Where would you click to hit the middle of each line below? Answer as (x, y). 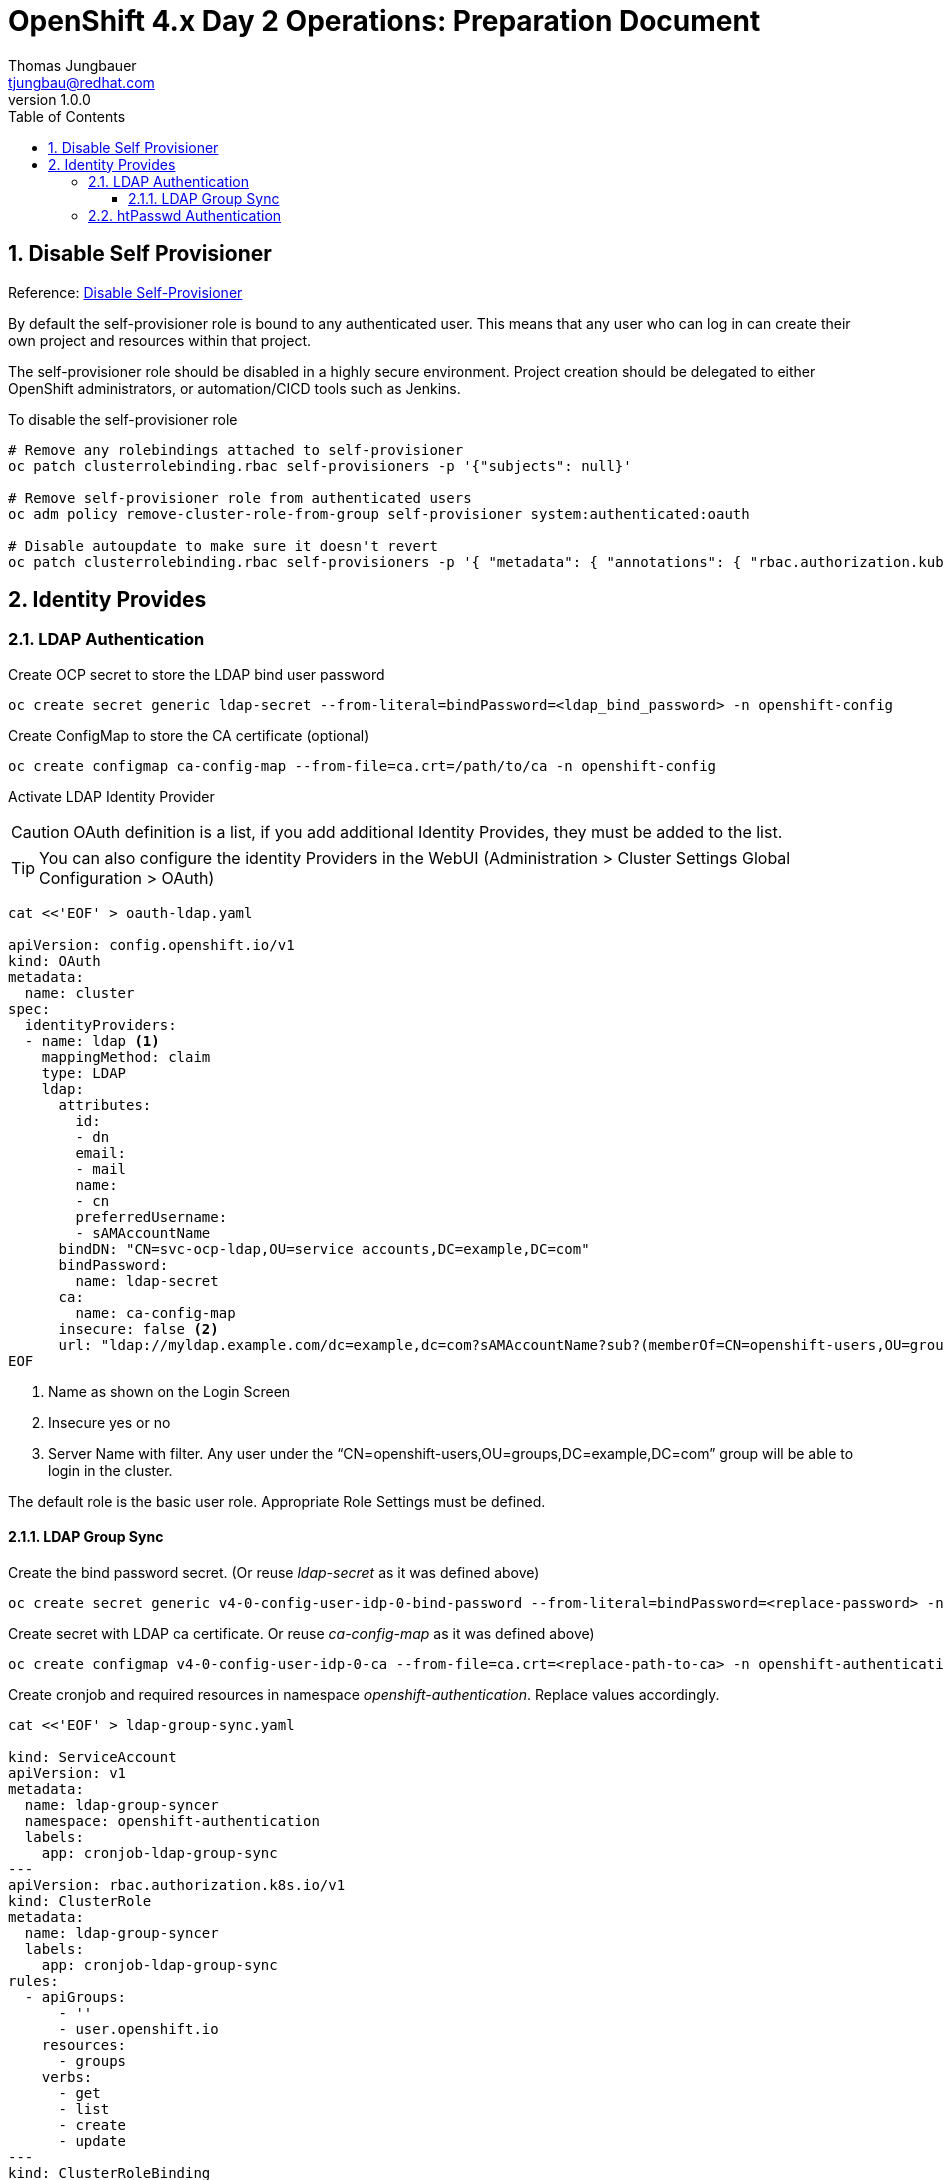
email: (101, 1152)
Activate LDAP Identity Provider (111, 796)
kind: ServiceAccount (92, 1757)
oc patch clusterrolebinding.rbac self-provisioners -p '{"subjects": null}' (320, 465)
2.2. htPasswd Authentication (185, 215)
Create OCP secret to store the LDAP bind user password (196, 674)
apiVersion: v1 (67, 1773)
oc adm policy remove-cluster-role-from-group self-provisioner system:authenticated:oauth (379, 513)
